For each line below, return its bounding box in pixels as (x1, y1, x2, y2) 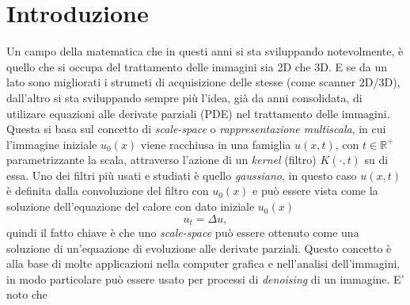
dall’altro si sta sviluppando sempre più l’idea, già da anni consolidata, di (6, 89, 363, 105)
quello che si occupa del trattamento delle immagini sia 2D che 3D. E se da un (6, 58, 388, 74)
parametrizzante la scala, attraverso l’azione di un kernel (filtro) (6, 151, 317, 168)
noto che (6, 286, 47, 303)
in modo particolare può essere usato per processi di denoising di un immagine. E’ (6, 270, 404, 287)
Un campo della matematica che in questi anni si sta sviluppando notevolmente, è (6, 43, 404, 59)
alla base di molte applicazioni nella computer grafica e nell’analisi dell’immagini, (6, 255, 401, 272)
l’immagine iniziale (6, 135, 97, 152)
